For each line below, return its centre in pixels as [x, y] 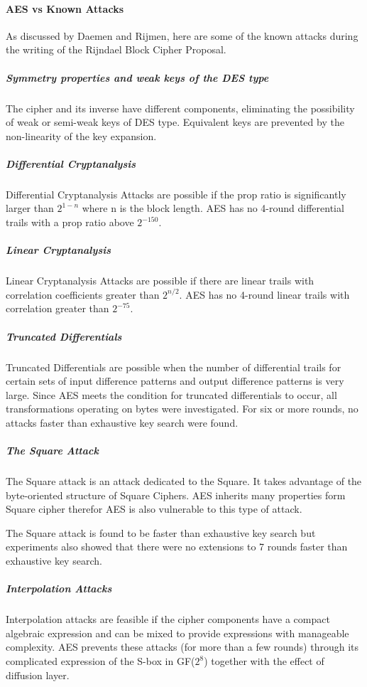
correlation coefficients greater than [83, 294]
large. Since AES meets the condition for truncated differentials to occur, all [171, 394]
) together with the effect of [264, 661]
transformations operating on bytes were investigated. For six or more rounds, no [182, 409]
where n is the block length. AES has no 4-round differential [213, 208]
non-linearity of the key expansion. [81, 135]
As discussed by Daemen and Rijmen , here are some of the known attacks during [182, 35]
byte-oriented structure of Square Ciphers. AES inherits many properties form [176, 495]
